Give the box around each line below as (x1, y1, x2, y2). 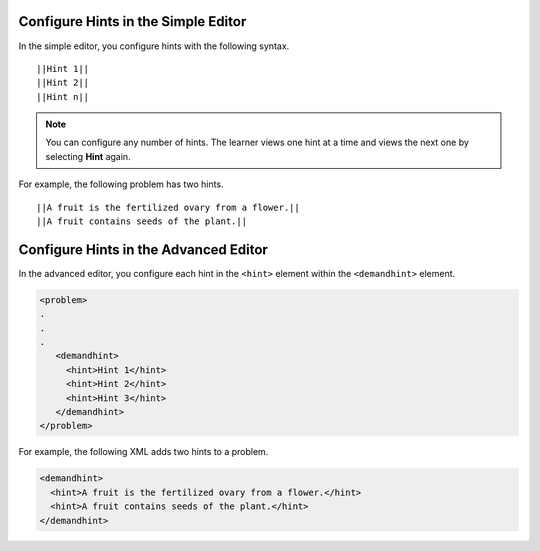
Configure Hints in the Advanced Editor (18, 241, 269, 258)
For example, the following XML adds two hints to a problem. (18, 446, 269, 458)
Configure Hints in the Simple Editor (18, 13, 247, 30)
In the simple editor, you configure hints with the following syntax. (18, 40, 290, 52)
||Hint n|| (36, 91, 90, 102)
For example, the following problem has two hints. (18, 178, 224, 190)
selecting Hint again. (45, 150, 131, 162)
